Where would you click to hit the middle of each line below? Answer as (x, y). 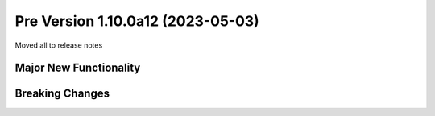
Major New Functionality (78, 68)
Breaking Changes (62, 94)
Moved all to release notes (59, 45)
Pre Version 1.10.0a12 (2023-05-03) (137, 21)
